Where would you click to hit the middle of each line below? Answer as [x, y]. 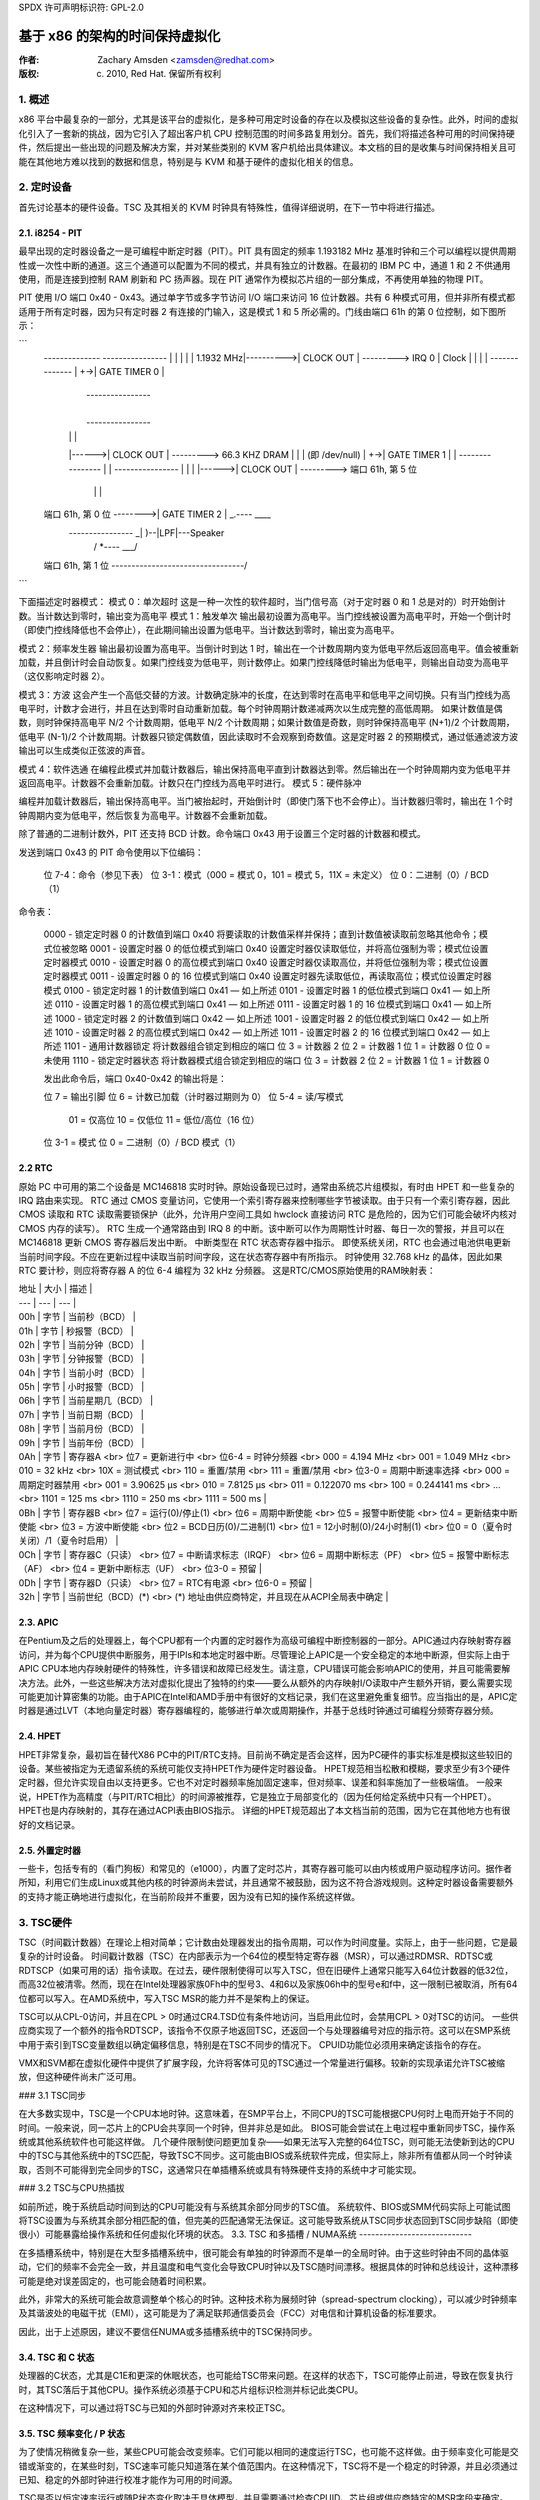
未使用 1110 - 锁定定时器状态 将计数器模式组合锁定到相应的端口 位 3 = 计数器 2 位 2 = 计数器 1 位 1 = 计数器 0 [266, 1060]
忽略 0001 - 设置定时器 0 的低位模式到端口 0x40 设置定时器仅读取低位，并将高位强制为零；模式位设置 [279, 948]
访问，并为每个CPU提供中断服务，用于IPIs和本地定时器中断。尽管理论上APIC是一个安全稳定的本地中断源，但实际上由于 [264, 1654]
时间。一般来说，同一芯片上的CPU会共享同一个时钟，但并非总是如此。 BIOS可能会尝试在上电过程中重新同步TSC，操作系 [267, 2127]
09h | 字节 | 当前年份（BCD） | [81, 1442]
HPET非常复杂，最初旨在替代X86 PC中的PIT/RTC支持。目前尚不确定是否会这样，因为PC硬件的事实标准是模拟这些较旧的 [265, 1754]
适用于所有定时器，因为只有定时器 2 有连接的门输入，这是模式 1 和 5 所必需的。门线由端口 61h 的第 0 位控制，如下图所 [262, 311]
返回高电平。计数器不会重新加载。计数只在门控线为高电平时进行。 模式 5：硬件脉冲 [190, 783]
